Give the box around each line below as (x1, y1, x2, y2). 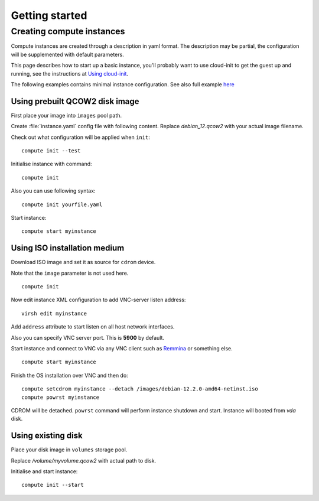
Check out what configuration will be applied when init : (11, 134, 150, 141)
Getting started (11, 9, 87, 22)
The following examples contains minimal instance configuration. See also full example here (11, 80, 235, 88)
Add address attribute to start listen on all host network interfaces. (11, 323, 175, 330)
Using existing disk (11, 431, 83, 441)
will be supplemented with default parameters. (11, 51, 124, 58)
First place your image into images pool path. (11, 112, 122, 119)
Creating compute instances (11, 26, 125, 37)
